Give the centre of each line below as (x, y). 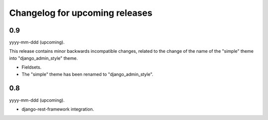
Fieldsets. (32, 67)
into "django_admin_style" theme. (43, 58)
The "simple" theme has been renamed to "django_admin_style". (87, 74)
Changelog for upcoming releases (81, 13)
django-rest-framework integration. (58, 109)
